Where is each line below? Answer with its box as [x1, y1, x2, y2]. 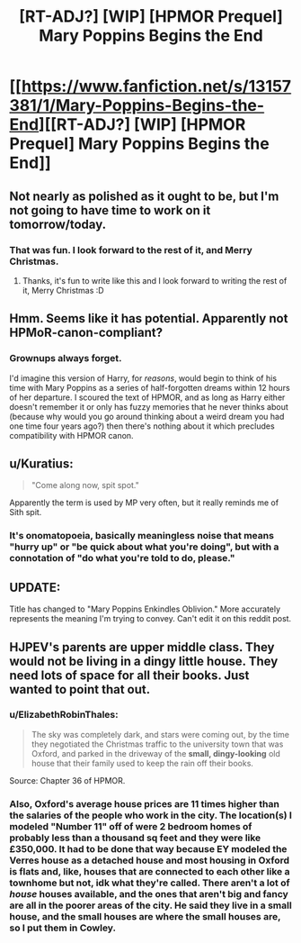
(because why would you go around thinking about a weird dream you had [9, 411, 285, 422]
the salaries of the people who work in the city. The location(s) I [9, 809, 292, 821]
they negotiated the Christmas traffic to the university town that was [31, 739, 284, 749]
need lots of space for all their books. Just [9, 667, 250, 683]
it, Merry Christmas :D [22, 285, 105, 295]
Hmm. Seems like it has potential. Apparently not [9, 311, 288, 326]
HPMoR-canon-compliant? [9, 325, 164, 340]
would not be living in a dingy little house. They [9, 653, 279, 668]
